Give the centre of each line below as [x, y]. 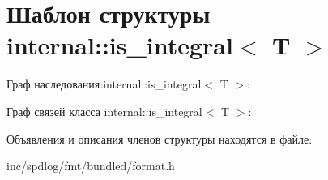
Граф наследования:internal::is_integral [104, 84]
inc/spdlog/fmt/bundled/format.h [91, 166]
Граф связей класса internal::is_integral [104, 111]
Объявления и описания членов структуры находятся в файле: [160, 138]
